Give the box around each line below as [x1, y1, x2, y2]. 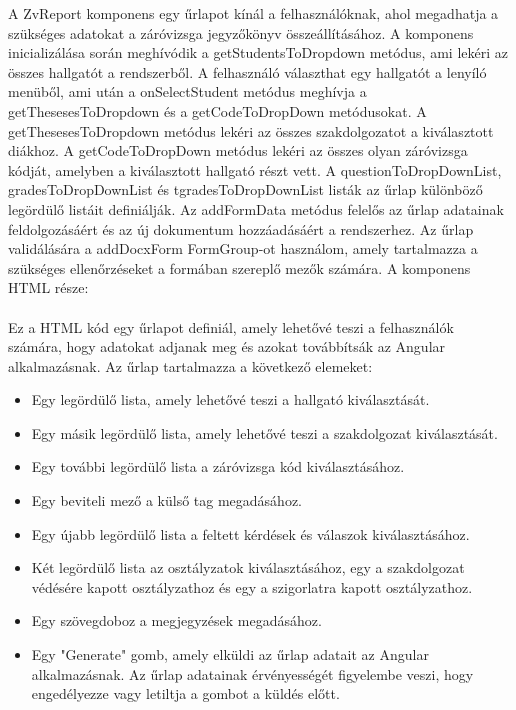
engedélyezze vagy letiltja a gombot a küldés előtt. [31, 683, 340, 704]
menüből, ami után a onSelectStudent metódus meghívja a [8, 81, 367, 102]
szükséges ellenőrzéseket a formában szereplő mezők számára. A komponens [8, 257, 471, 278]
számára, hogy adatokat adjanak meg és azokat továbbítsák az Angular [8, 336, 446, 357]
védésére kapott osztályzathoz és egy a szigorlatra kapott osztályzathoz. [31, 576, 473, 597]
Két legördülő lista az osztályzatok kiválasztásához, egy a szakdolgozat [31, 557, 465, 578]
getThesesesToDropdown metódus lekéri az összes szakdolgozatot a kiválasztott [8, 120, 494, 141]
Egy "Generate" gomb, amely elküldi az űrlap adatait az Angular [31, 644, 429, 665]
